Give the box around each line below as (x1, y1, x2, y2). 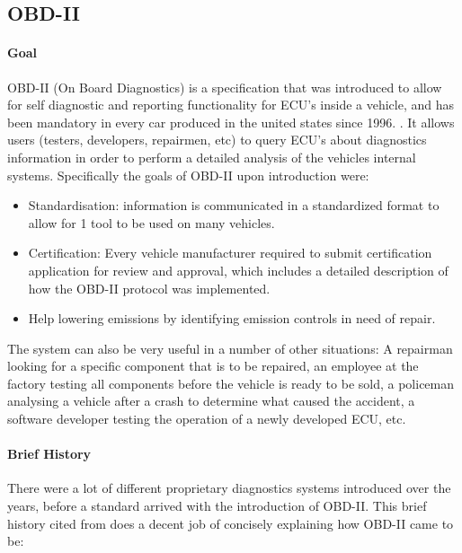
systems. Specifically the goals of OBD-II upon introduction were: (7, 165, 369, 184)
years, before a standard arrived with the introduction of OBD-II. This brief (7, 496, 427, 515)
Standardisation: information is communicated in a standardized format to (28, 196, 440, 215)
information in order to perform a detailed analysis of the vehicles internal (7, 147, 416, 166)
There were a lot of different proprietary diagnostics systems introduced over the (7, 478, 451, 497)
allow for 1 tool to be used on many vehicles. (28, 213, 275, 232)
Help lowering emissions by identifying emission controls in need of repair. (28, 309, 436, 328)
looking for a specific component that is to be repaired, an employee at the (7, 356, 419, 375)
